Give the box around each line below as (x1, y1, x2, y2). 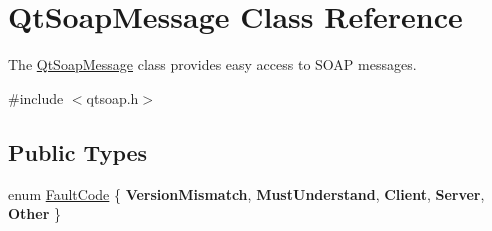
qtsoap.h (86, 87, 139, 108)
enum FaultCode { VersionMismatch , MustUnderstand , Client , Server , (8, 183, 485, 204)
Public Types (8, 136, 148, 167)
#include (8, 87, 64, 108)
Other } (8, 203, 61, 224)
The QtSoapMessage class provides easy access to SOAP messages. (8, 54, 417, 75)
